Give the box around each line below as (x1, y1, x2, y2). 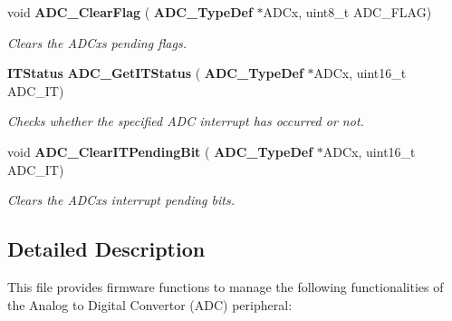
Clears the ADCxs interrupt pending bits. (7, 190, 235, 209)
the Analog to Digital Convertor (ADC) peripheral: (7, 295, 293, 314)
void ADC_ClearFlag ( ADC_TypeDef (7, 3, 253, 21)
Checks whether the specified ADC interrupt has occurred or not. (7, 112, 364, 131)
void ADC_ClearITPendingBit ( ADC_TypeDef (7, 141, 313, 160)
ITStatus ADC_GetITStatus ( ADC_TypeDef (7, 63, 303, 83)
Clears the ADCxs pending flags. (7, 33, 187, 52)
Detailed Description (7, 235, 206, 263)
